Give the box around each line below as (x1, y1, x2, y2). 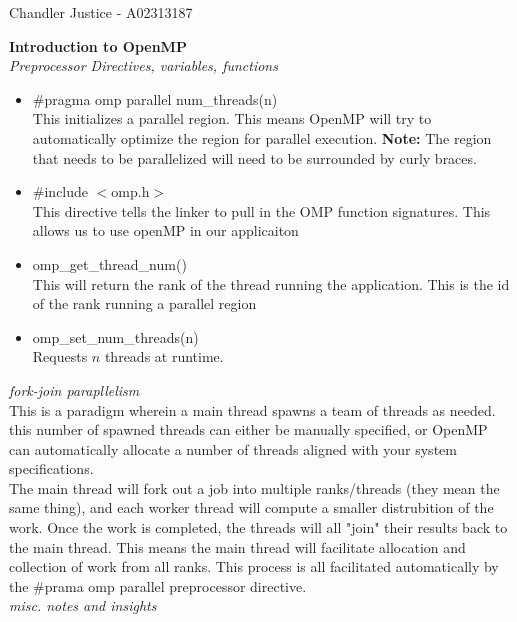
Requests (32, 346, 88, 367)
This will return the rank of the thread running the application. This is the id (32, 273, 510, 294)
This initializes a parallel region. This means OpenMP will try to (32, 108, 432, 129)
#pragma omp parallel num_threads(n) (32, 88, 278, 109)
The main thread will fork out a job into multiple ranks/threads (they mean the (9, 477, 500, 498)
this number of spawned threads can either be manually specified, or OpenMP (9, 419, 488, 440)
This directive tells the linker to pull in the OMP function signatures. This (32, 200, 491, 221)
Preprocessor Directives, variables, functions (9, 55, 278, 76)
